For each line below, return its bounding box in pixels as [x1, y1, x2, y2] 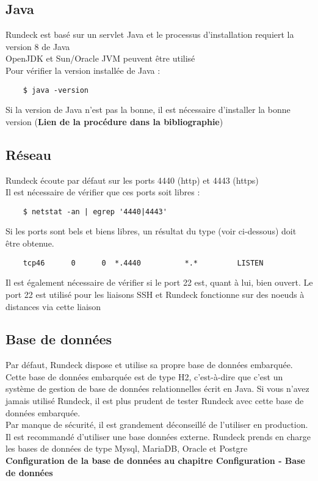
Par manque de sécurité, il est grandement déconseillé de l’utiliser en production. [5, 418, 308, 431]
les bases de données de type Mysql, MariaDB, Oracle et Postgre [5, 442, 248, 455]
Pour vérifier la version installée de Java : [5, 63, 161, 76]
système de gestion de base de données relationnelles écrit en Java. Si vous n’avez [5, 382, 309, 395]
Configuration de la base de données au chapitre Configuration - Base [5, 454, 305, 467]
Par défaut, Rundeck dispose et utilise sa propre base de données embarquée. [5, 358, 293, 371]
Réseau [5, 145, 51, 164]
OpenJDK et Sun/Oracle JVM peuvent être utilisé [5, 52, 195, 65]
